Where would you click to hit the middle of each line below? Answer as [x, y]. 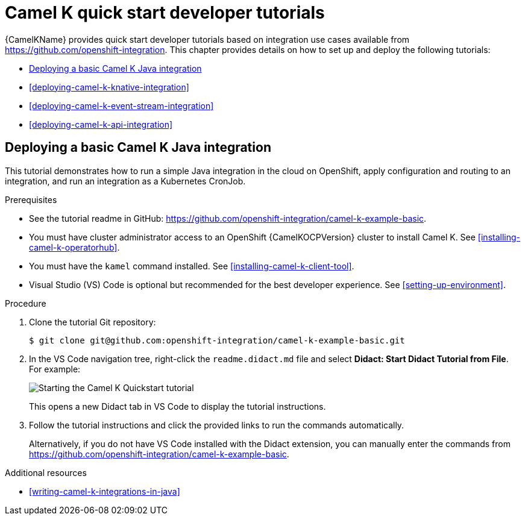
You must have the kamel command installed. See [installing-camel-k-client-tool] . [192, 266]
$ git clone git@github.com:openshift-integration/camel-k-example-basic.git [217, 340]
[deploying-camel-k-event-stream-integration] [121, 105]
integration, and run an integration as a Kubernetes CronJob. [125, 181]
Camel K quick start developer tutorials [165, 13]
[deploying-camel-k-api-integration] [101, 124]
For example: [55, 369]
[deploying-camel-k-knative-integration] [109, 87]
